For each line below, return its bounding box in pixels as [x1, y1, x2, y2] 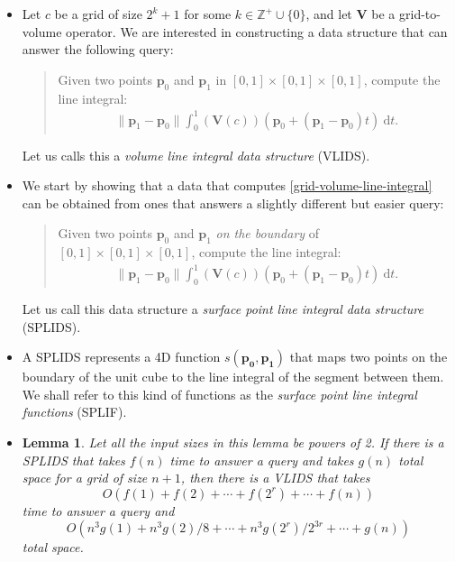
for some [184, 5, 232, 23]
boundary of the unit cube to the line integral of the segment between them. [22, 367, 444, 386]
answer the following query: [22, 40, 174, 59]
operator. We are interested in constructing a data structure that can [66, 22, 448, 41]
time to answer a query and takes [169, 450, 354, 469]
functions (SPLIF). [22, 402, 127, 421]
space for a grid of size [22, 468, 148, 487]
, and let [305, 5, 352, 23]
